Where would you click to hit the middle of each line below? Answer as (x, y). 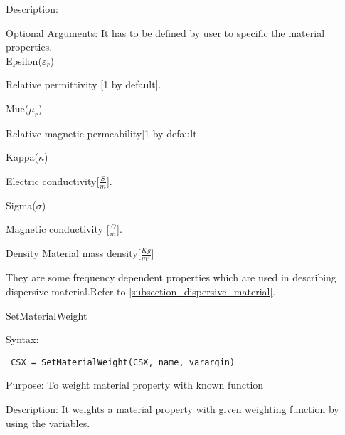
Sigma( (21, 205)
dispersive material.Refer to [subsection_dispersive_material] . (141, 291)
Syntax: (22, 339)
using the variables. (48, 423)
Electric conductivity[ (53, 180)
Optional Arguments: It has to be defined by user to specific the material (165, 32)
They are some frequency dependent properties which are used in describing (171, 277)
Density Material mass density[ (73, 253)
